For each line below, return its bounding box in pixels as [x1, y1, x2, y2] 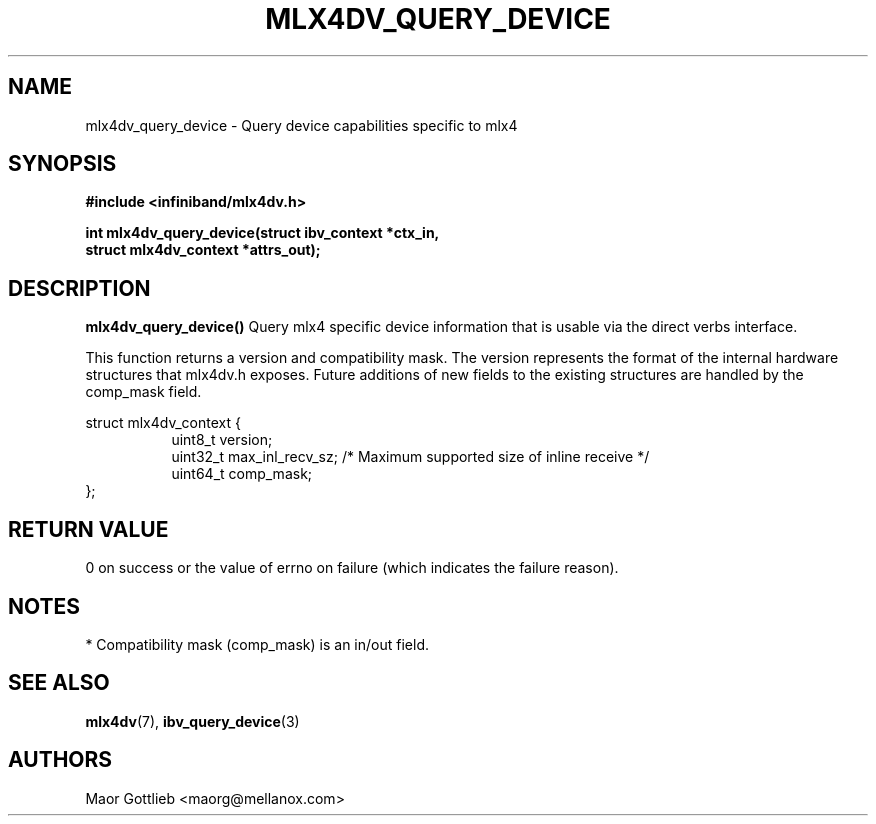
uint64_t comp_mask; [171, 465, 313, 483]
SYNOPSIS [8, 151, 117, 177]
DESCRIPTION [8, 275, 151, 301]
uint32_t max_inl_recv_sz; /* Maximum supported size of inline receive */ [171, 448, 650, 466]
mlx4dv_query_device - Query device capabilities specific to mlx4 [85, 116, 518, 134]
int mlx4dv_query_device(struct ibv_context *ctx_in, [85, 224, 440, 242]
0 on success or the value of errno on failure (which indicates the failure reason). [85, 559, 619, 577]
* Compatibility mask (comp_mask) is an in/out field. [85, 635, 429, 653]
